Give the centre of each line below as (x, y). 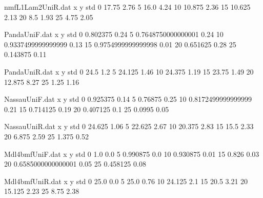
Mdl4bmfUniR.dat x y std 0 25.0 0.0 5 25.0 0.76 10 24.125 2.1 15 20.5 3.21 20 (126, 181)
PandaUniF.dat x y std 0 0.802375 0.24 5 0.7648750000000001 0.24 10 (114, 34)
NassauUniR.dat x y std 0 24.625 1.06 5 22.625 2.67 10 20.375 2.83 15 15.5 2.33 (129, 126)
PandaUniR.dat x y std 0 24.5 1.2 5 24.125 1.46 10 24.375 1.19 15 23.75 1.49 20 (129, 71)
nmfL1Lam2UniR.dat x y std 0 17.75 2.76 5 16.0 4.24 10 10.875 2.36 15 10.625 (127, 7)
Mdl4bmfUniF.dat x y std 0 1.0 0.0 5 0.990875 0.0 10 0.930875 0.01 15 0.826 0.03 (132, 154)
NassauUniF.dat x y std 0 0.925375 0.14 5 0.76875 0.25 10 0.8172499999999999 (128, 99)
